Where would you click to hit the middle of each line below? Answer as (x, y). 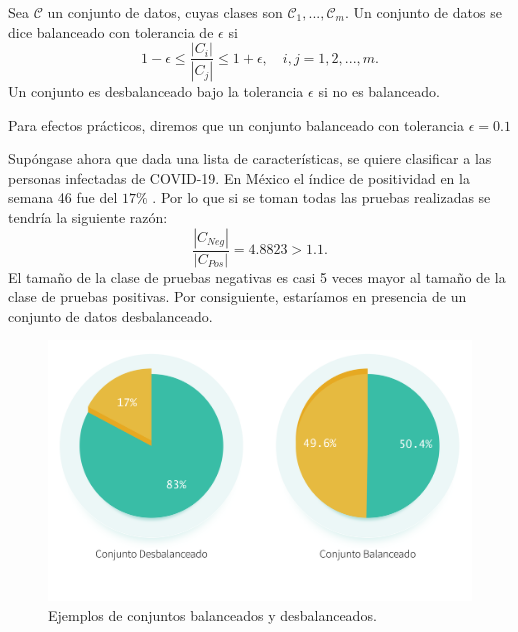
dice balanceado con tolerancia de (111, 31)
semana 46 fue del (63, 197)
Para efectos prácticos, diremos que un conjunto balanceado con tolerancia (236, 124)
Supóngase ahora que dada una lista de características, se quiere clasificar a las (250, 158)
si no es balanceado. (379, 91)
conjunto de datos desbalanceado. (110, 315)
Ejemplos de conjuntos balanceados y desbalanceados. (212, 614)
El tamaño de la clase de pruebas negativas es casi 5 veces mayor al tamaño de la (257, 276)
